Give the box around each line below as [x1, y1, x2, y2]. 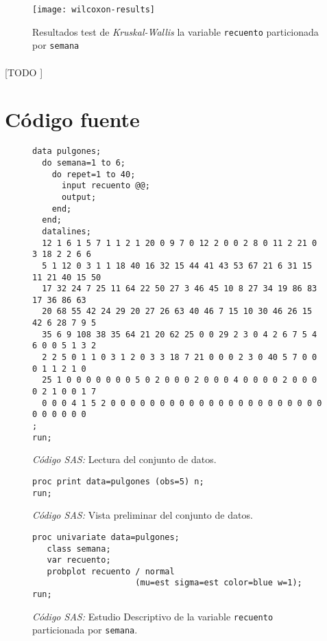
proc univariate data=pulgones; [32, 532, 180, 542]
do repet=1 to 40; [51, 169, 136, 179]
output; [61, 192, 97, 202]
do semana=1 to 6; [42, 157, 126, 168]
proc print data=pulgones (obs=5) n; [32, 476, 204, 486]
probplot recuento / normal [47, 566, 175, 576]
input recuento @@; [61, 181, 150, 191]
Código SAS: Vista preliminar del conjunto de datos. [32, 508, 253, 522]
